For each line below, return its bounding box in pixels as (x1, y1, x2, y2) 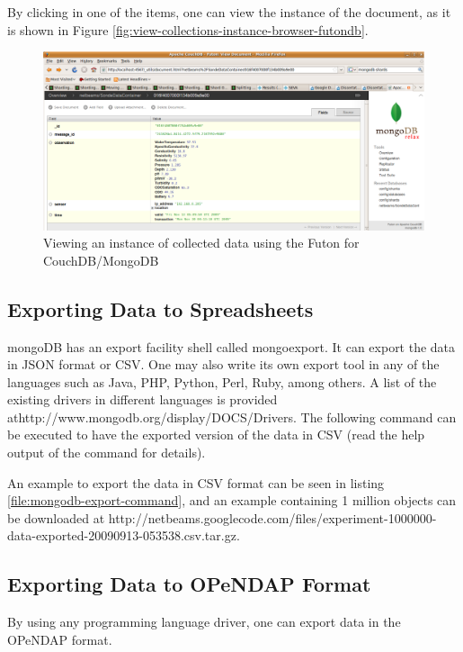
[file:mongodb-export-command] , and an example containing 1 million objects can (7, 491, 457, 510)
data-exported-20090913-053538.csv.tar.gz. (7, 526, 240, 545)
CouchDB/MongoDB (43, 250, 159, 269)
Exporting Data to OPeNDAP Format (7, 570, 371, 598)
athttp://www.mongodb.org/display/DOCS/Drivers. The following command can (7, 407, 457, 426)
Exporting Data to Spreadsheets (7, 294, 314, 322)
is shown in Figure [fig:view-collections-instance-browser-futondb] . (7, 20, 369, 39)
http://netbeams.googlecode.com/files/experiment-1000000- (108, 508, 437, 527)
